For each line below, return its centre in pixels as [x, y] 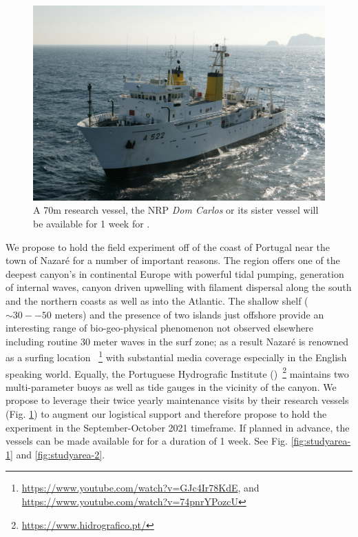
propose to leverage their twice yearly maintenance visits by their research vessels [177, 400]
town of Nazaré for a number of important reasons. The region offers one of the [173, 260]
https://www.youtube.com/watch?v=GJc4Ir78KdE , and [140, 488]
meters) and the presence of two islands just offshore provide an [189, 314]
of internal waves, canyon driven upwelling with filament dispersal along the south [179, 287]
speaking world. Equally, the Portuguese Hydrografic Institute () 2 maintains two [177, 372]
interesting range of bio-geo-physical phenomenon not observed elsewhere [159, 328]
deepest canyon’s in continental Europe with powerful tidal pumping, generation [175, 273]
